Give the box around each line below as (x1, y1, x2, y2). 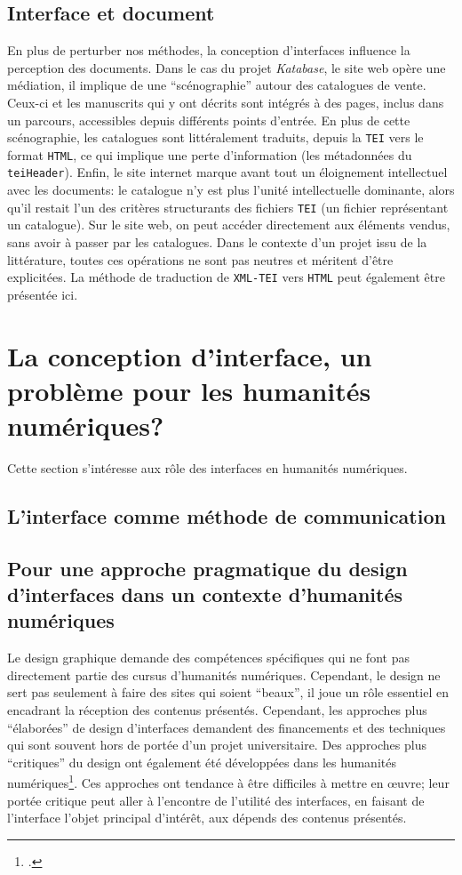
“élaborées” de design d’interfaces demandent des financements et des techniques (7, 718, 446, 736)
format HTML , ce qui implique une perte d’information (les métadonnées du (7, 145, 412, 164)
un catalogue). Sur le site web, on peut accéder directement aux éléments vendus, (7, 215, 450, 234)
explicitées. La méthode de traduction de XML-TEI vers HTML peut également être (7, 268, 445, 286)
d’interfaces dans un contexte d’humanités (7, 581, 402, 608)
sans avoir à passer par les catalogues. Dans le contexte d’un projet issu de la (7, 232, 427, 251)
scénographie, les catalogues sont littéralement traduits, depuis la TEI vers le (7, 128, 424, 147)
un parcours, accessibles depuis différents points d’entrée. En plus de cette (7, 110, 410, 129)
